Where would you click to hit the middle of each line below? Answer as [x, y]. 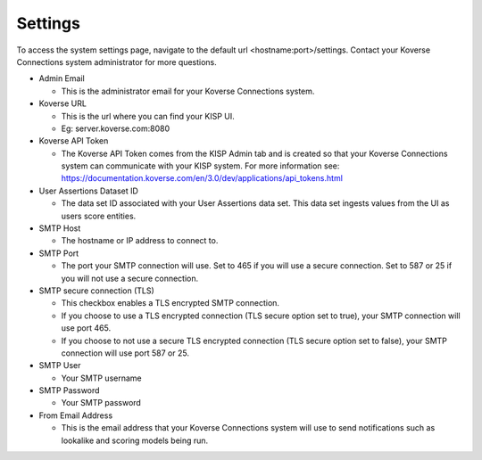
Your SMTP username [101, 378]
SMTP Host [60, 228]
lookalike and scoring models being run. [135, 440]
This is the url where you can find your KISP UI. [148, 116]
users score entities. [99, 216]
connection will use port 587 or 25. [125, 353]
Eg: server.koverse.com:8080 [115, 128]
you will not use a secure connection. [130, 278]
